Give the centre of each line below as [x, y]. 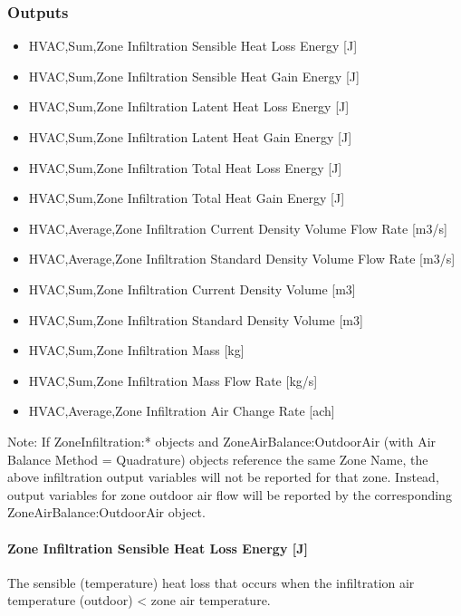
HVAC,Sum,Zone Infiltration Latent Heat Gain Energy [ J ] [190, 137]
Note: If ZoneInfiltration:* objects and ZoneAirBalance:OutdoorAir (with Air [222, 441]
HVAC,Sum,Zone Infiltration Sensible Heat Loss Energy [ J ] [193, 46]
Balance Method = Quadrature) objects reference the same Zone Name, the [218, 459]
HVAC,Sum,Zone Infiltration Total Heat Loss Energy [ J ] [185, 167]
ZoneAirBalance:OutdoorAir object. [106, 512]
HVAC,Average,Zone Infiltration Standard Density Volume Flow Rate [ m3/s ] [242, 259]
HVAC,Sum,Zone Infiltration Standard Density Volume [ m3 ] [196, 319]
